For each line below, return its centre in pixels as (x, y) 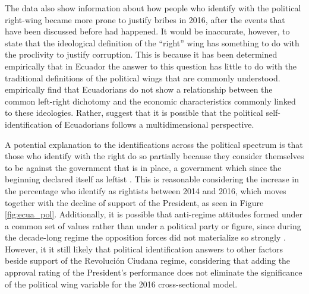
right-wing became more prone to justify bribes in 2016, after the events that (145, 19)
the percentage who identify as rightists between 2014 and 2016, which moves (146, 190)
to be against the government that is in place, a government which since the (143, 167)
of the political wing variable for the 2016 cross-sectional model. (121, 284)
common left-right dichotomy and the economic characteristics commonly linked (150, 101)
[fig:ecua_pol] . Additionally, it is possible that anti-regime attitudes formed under (154, 214)
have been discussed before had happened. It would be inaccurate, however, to (147, 31)
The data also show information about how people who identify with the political (153, 8)
